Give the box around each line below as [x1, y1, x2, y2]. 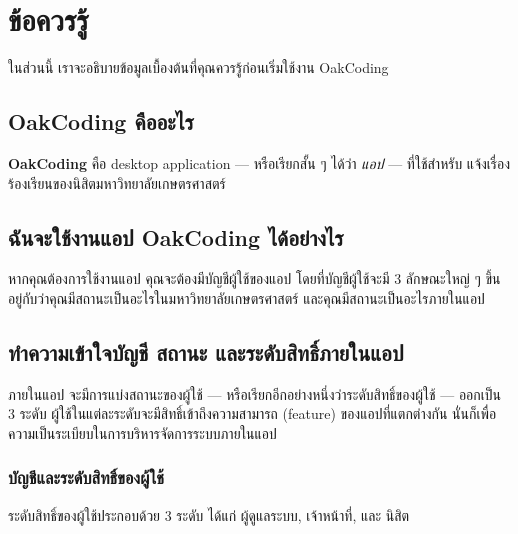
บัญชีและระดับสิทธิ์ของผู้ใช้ [8, 465, 164, 490]
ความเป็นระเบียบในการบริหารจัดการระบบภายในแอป [8, 422, 277, 443]
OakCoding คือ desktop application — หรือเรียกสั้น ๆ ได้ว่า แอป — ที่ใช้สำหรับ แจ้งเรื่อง [8, 152, 511, 173]
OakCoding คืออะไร [8, 106, 194, 137]
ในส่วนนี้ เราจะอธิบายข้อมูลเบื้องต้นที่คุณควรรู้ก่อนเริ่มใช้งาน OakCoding [8, 57, 389, 78]
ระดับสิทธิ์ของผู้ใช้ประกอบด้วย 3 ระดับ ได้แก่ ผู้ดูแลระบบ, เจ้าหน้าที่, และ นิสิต [8, 504, 410, 525]
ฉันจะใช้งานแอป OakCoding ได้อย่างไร [8, 221, 344, 252]
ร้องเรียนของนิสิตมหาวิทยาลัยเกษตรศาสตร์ [8, 172, 226, 193]
